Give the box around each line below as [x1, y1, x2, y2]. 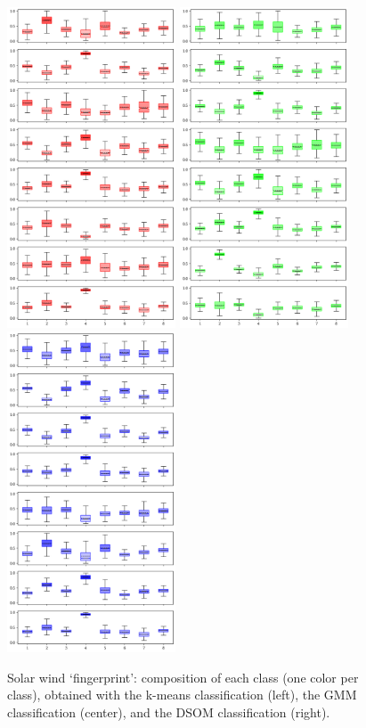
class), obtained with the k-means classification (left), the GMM [7, 685, 357, 704]
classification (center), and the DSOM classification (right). [7, 702, 330, 721]
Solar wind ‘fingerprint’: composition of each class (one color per [7, 667, 359, 686]
